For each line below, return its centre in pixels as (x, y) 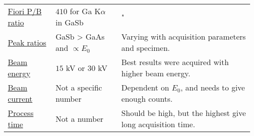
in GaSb (69, 22)
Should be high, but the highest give (184, 113)
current (20, 99)
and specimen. (146, 48)
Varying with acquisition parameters (184, 36)
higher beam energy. (156, 73)
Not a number (79, 118)
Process (21, 113)
